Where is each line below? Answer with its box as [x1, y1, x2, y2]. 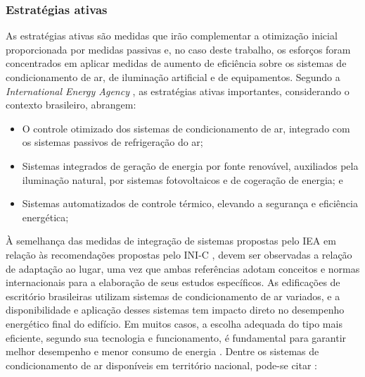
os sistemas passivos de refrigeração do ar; [22, 135, 203, 149]
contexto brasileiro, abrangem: [6, 97, 136, 112]
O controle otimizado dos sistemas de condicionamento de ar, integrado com [22, 120, 350, 135]
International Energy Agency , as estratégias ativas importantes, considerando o [6, 83, 350, 98]
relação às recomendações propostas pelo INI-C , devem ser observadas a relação [6, 247, 352, 261]
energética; [22, 209, 69, 224]
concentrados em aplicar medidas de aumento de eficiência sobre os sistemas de [6, 56, 347, 70]
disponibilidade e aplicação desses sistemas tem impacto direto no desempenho [6, 302, 345, 317]
